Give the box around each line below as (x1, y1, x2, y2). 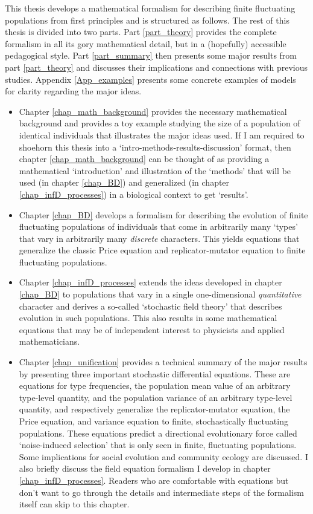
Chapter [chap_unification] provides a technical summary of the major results (19, 356, 308, 368)
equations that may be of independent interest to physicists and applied (19, 323, 285, 336)
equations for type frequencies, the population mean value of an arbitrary (19, 379, 291, 392)
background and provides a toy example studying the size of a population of (19, 117, 300, 129)
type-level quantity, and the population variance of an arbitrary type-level (19, 391, 292, 403)
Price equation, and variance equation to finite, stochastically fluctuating (19, 415, 288, 427)
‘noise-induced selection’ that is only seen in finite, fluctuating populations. (19, 438, 297, 451)
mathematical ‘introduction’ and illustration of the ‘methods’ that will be (19, 164, 291, 177)
